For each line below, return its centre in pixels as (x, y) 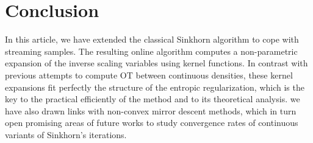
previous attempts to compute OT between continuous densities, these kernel (149, 75)
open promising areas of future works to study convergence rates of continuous (152, 123)
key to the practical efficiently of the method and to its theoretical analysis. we (153, 99)
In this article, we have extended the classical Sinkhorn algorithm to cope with (152, 39)
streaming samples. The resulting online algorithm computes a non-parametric (151, 51)
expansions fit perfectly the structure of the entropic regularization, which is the (155, 87)
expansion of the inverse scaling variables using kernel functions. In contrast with (156, 63)
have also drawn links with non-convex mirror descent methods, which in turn (151, 110)
